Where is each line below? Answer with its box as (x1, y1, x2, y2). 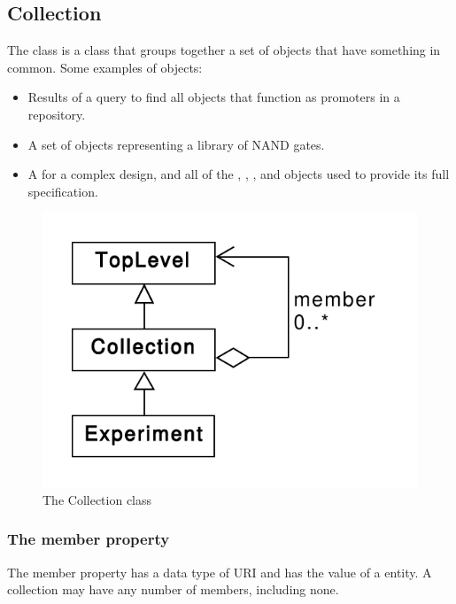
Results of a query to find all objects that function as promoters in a (27, 88, 400, 106)
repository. (27, 105, 86, 123)
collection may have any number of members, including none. (7, 580, 339, 599)
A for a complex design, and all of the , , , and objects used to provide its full (27, 165, 450, 183)
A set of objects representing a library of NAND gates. (27, 135, 325, 153)
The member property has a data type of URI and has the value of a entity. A (7, 562, 432, 581)
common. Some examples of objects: (7, 58, 203, 76)
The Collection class (43, 490, 152, 508)
